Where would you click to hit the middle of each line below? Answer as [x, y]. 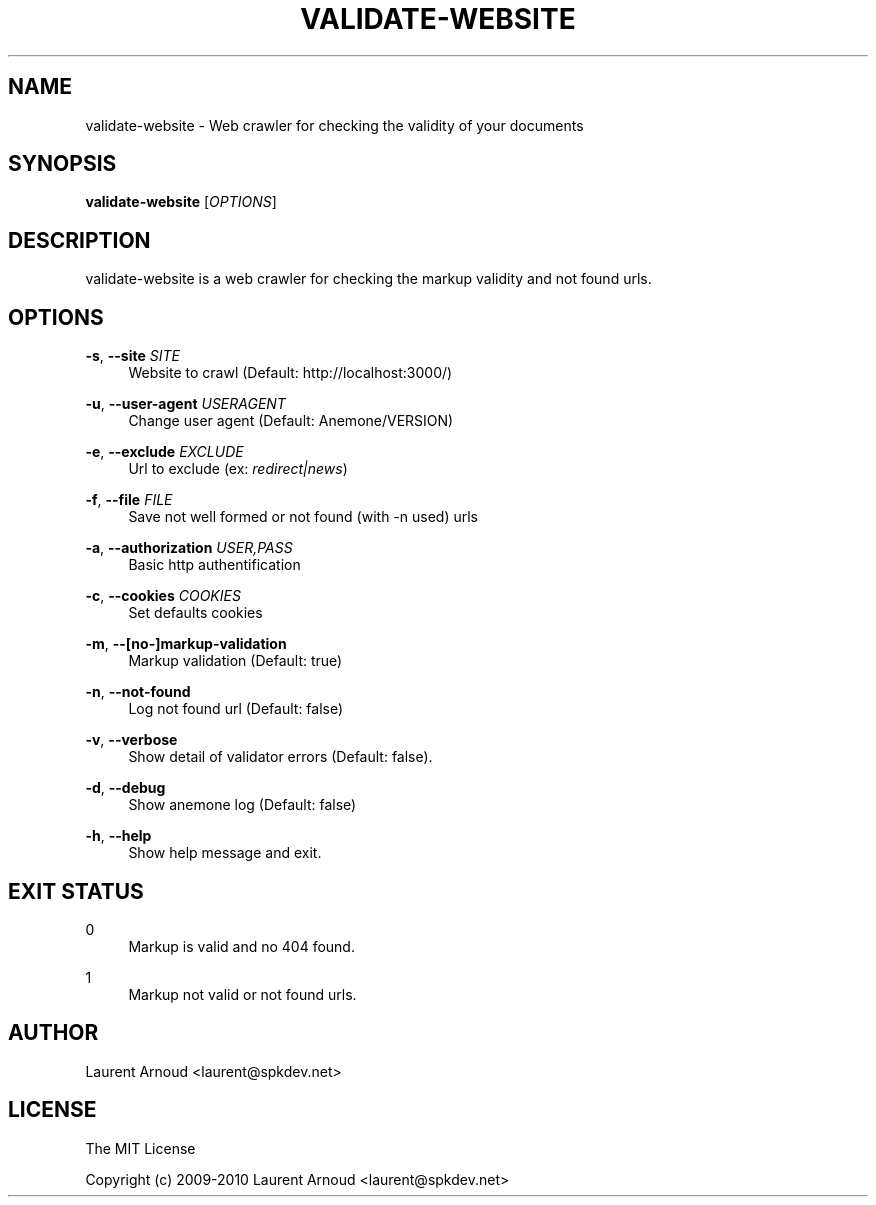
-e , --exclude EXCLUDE [164, 452]
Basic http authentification [214, 565]
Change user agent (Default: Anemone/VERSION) [291, 421]
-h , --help [118, 836]
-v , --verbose [131, 740]
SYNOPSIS [62, 164]
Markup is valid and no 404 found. [241, 946]
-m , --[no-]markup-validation [186, 644]
